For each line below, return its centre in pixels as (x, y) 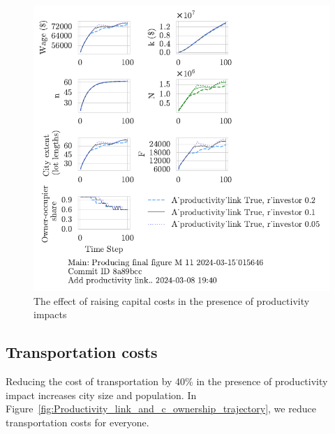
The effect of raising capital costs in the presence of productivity (172, 300)
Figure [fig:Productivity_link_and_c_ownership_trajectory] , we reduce (161, 409)
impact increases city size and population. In (101, 395)
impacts (50, 314)
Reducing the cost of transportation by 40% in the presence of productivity (167, 381)
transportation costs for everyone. (77, 422)
